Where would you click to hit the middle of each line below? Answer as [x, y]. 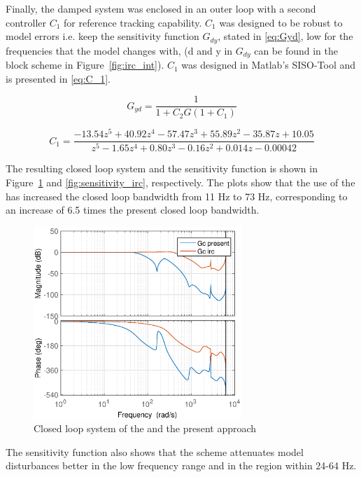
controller [26, 22]
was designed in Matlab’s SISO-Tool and [269, 65]
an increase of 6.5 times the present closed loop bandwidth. [133, 210]
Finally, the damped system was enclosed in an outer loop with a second [161, 8]
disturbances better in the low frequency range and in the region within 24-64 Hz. [181, 465]
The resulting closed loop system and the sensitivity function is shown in [162, 168]
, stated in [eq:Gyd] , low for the [285, 36]
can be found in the [296, 50]
